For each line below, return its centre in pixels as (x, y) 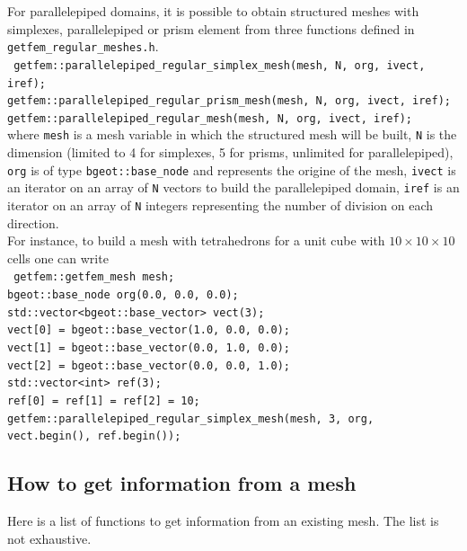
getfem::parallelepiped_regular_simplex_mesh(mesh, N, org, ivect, (220, 65)
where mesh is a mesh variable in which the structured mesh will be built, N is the (232, 134)
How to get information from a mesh (182, 483)
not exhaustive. (49, 538)
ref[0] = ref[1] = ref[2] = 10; (104, 401)
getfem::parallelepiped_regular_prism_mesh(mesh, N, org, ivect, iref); (229, 101)
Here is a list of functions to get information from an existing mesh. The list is (223, 521)
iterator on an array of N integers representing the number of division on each (220, 205)
